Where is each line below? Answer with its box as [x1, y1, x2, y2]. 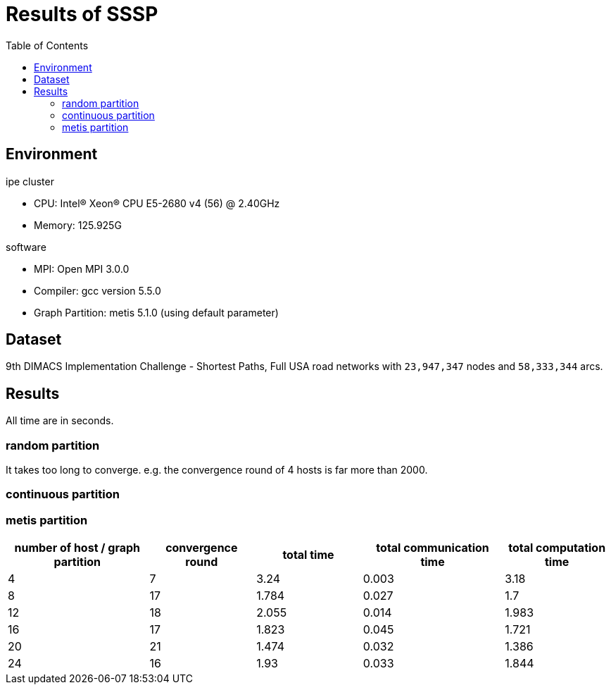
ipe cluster [6, 175, 54, 187]
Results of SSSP [6, 2, 158, 26]
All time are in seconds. [6, 414, 114, 427]
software [6, 240, 46, 253]
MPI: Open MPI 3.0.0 [34, 262, 130, 275]
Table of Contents [6, 39, 89, 51]
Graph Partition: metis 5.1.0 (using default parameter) [34, 306, 279, 319]
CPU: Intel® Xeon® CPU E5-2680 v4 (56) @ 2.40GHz [34, 197, 280, 209]
